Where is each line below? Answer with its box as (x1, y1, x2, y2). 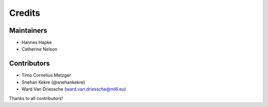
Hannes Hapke (21, 40, 52, 46)
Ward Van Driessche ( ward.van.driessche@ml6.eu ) (21, 86, 126, 92)
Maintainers (9, 26, 48, 35)
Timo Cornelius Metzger (21, 72, 71, 78)
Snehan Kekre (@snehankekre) (21, 79, 85, 85)
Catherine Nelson (21, 46, 58, 52)
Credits (9, 7, 41, 18)
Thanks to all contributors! (9, 95, 63, 101)
